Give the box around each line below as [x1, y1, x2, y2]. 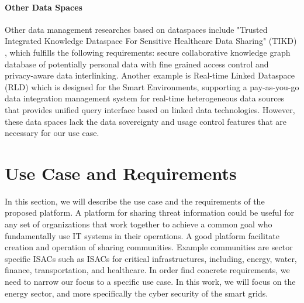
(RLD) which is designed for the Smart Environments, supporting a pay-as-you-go [5, 80, 299, 93]
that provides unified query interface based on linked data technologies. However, [5, 103, 295, 115]
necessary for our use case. [5, 127, 99, 139]
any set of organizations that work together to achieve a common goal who [5, 218, 272, 230]
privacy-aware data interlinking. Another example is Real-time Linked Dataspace [5, 69, 295, 81]
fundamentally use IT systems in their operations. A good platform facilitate [5, 229, 279, 241]
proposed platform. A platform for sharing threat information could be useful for [5, 206, 294, 219]
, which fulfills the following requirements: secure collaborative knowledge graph [5, 46, 291, 58]
